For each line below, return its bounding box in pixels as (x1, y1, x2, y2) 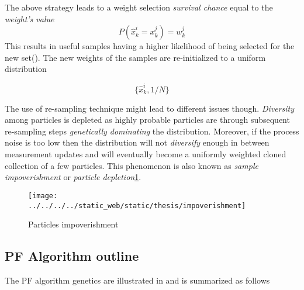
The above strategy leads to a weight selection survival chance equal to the (5, 1, 273, 13)
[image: (28, 191, 58, 200)
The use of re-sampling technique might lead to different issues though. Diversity (5, 102, 295, 114)
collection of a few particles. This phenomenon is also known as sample (5, 159, 258, 171)
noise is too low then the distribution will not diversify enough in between (5, 136, 270, 149)
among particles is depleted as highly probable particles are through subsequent (5, 113, 290, 126)
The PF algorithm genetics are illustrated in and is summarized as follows (5, 274, 270, 286)
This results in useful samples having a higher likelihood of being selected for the (5, 40, 295, 52)
